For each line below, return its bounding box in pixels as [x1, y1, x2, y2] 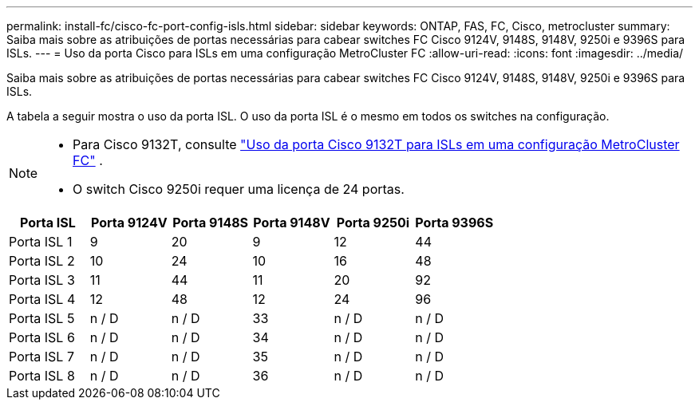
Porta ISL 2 [9, 253, 75, 269]
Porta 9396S [415, 215, 494, 231]
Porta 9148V [253, 215, 330, 231]
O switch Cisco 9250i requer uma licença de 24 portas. [73, 181, 405, 197]
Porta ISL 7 [9, 349, 74, 365]
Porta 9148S [172, 215, 249, 231]
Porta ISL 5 [9, 310, 75, 326]
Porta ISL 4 [9, 291, 76, 307]
